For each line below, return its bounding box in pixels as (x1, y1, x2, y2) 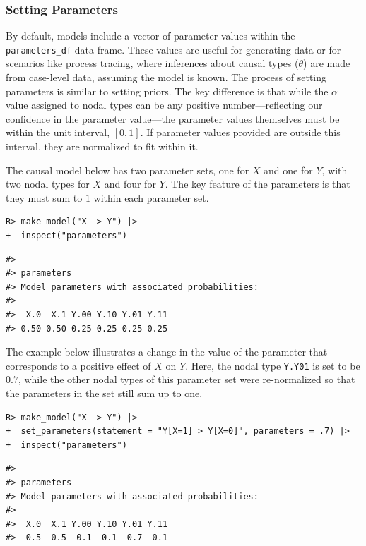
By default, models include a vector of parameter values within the (6, 28, 295, 43)
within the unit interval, (6, 125, 110, 140)
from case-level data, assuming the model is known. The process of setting (6, 70, 327, 85)
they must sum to (6, 190, 83, 205)
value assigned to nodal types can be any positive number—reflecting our (6, 97, 323, 112)
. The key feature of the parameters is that (165, 176, 350, 191)
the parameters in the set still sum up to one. (6, 386, 203, 400)
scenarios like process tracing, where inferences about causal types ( (6, 56, 299, 71)
